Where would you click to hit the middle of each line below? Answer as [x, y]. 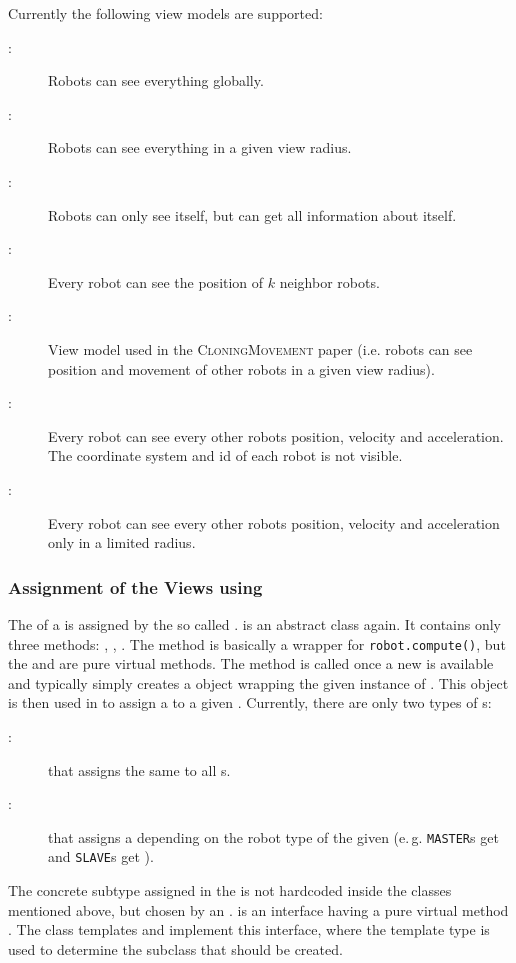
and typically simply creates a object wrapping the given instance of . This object [258, 682]
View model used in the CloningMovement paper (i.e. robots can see [260, 348]
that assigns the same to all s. [139, 769]
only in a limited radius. [122, 542]
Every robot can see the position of [156, 281]
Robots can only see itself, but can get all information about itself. [252, 214]
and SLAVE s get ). [101, 856]
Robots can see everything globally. [156, 80]
